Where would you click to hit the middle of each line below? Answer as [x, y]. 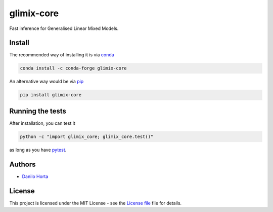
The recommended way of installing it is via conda [62, 55]
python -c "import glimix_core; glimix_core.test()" [87, 136]
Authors [22, 164]
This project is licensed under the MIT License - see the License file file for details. [96, 203]
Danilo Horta [35, 176]
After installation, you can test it [42, 123]
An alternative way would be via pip [47, 82]
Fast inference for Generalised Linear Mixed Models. [64, 28]
